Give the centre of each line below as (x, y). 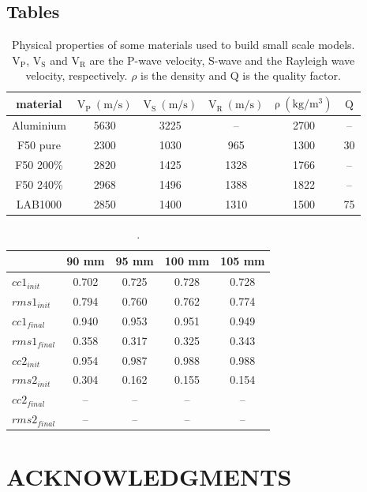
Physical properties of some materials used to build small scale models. (183, 45)
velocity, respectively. (77, 75)
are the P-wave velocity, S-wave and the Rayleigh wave (222, 60)
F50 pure (39, 145)
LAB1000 (39, 203)
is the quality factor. (292, 75)
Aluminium (39, 125)
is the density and (184, 75)
